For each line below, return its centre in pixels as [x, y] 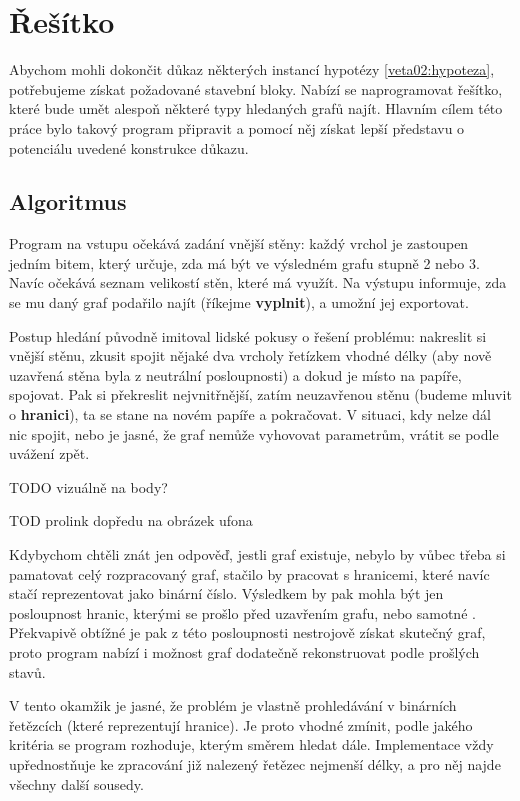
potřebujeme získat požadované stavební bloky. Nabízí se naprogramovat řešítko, [256, 88]
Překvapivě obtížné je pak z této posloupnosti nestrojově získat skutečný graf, [247, 632]
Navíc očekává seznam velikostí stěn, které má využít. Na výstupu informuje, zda [258, 282]
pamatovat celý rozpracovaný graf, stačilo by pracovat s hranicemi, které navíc [249, 573]
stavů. [27, 671]
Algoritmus [68, 201]
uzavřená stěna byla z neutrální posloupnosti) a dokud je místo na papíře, [235, 374]
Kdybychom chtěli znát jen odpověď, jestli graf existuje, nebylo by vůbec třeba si [257, 554]
